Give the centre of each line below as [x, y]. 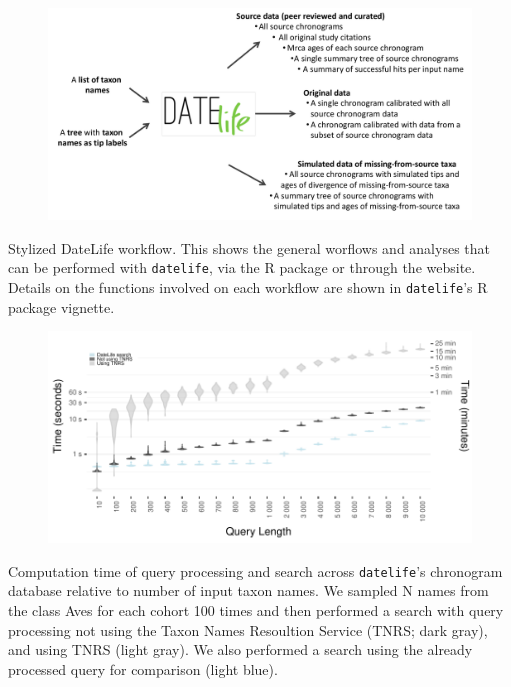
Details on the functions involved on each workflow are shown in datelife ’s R [248, 286]
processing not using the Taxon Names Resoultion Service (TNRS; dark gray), [248, 629]
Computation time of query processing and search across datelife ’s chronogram [255, 570]
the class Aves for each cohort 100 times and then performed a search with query [256, 609]
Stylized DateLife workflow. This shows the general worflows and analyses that [249, 247]
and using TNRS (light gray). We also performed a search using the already [240, 649]
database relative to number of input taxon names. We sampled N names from [248, 590]
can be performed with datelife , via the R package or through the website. [242, 267]
